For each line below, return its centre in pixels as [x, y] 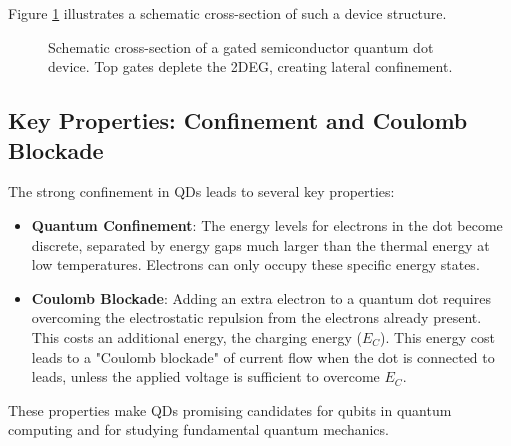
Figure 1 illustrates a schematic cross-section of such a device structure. [227, 13]
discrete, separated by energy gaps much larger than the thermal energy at [260, 244]
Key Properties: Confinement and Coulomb [238, 120]
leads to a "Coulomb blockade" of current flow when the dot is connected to [263, 356]
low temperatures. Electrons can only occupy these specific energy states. [255, 264]
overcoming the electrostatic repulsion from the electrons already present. [256, 317]
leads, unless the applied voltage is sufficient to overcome [205, 376]
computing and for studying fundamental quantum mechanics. [198, 429]
